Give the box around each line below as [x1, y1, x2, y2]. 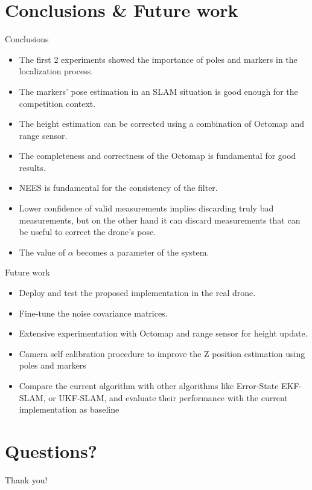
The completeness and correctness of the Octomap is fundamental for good [19, 149, 296, 162]
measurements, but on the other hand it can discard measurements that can [19, 213, 301, 226]
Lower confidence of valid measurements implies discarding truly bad [19, 202, 274, 214]
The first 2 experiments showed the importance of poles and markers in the [19, 53, 298, 65]
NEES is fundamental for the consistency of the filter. [19, 181, 218, 194]
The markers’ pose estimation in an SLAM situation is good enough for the [19, 85, 298, 97]
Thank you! [5, 473, 48, 486]
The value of [19, 245, 66, 258]
